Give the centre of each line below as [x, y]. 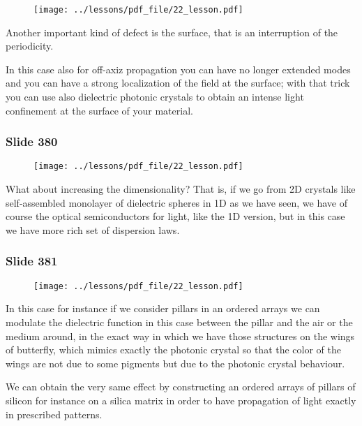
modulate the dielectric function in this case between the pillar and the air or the [179, 322]
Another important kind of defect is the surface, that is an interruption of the [172, 32]
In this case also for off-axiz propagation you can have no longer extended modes [178, 69]
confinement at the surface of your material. [99, 110]
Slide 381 [32, 261]
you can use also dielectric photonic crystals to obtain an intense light [155, 97]
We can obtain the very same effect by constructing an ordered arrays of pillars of [181, 387]
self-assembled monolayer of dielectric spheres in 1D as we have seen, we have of [176, 202]
